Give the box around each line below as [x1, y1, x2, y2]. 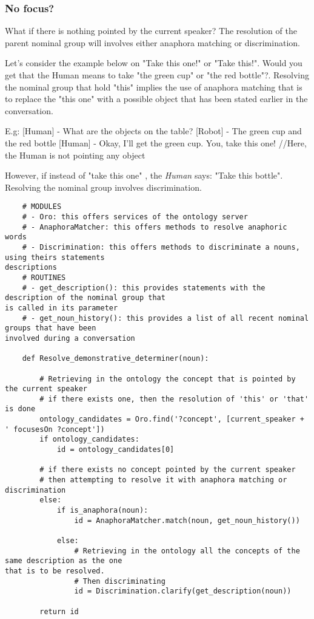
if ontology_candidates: [39, 435, 139, 444]
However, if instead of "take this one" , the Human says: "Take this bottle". [5, 169, 283, 182]
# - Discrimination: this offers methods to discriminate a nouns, [22, 242, 300, 251]
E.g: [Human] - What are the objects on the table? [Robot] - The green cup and [5, 125, 302, 137]
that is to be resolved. [5, 566, 105, 575]
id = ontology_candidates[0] [56, 445, 175, 454]
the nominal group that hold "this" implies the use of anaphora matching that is [5, 80, 302, 93]
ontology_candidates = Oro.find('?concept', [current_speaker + [39, 415, 304, 424]
